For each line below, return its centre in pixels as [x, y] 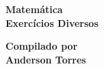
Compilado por [42, 46]
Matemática [34, 9]
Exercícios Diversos [52, 22]
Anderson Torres [46, 59]
